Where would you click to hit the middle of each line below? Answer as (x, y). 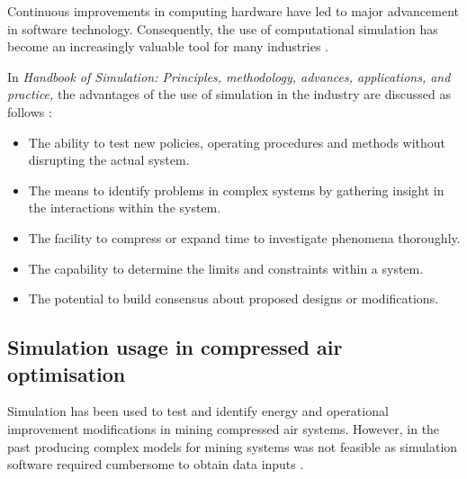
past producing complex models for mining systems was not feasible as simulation (233, 446)
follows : (30, 111)
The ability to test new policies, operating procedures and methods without (237, 142)
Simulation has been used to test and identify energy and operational (198, 411)
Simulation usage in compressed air (175, 347)
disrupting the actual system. (109, 160)
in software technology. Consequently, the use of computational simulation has (223, 28)
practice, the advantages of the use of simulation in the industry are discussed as (229, 94)
